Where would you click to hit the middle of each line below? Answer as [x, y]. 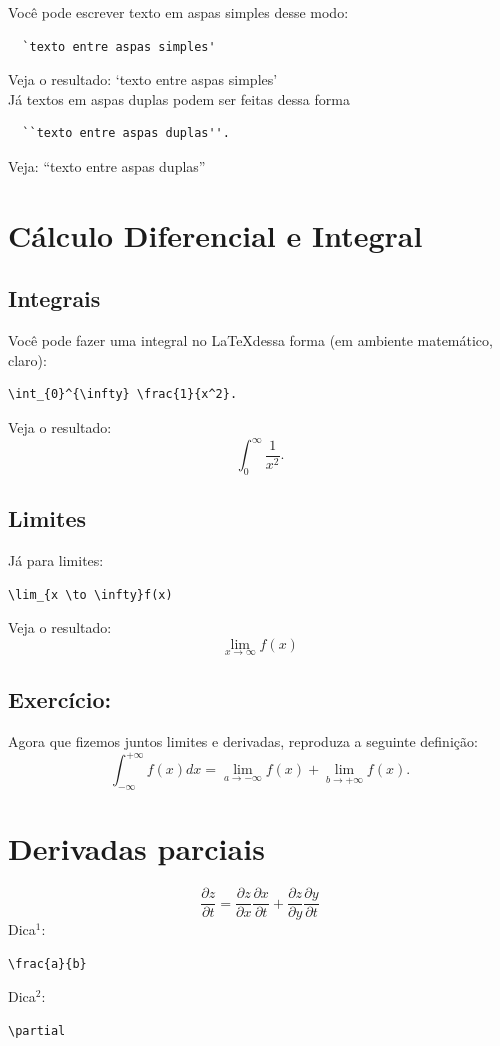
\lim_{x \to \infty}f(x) [90, 594]
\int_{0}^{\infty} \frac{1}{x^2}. [123, 394]
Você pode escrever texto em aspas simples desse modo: [178, 12]
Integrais [54, 298]
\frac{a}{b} [47, 963]
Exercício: [60, 699]
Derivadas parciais [136, 848]
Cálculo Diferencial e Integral [215, 234]
